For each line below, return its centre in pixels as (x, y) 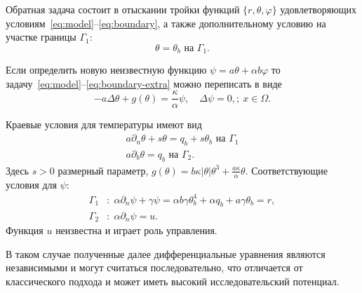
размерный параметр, (103, 170)
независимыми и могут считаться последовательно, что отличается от (154, 267)
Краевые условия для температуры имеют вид (104, 124)
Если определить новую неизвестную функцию (106, 70)
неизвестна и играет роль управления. (136, 230)
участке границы (41, 37)
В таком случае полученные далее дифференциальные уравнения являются (166, 253)
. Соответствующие (286, 170)
